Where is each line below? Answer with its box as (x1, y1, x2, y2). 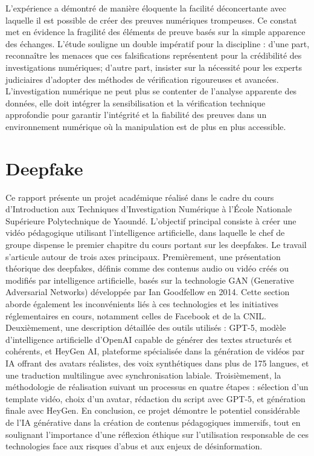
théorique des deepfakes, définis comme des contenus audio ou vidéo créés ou (5, 262, 289, 275)
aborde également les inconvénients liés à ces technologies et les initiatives (5, 298, 278, 310)
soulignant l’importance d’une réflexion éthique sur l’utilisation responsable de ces (5, 428, 309, 440)
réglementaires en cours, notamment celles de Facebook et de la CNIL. (5, 309, 266, 322)
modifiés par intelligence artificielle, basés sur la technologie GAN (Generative (5, 273, 294, 286)
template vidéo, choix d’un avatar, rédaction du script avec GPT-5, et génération (5, 392, 306, 405)
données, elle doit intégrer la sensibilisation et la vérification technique (5, 96, 266, 109)
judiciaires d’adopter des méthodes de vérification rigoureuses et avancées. (5, 73, 279, 85)
